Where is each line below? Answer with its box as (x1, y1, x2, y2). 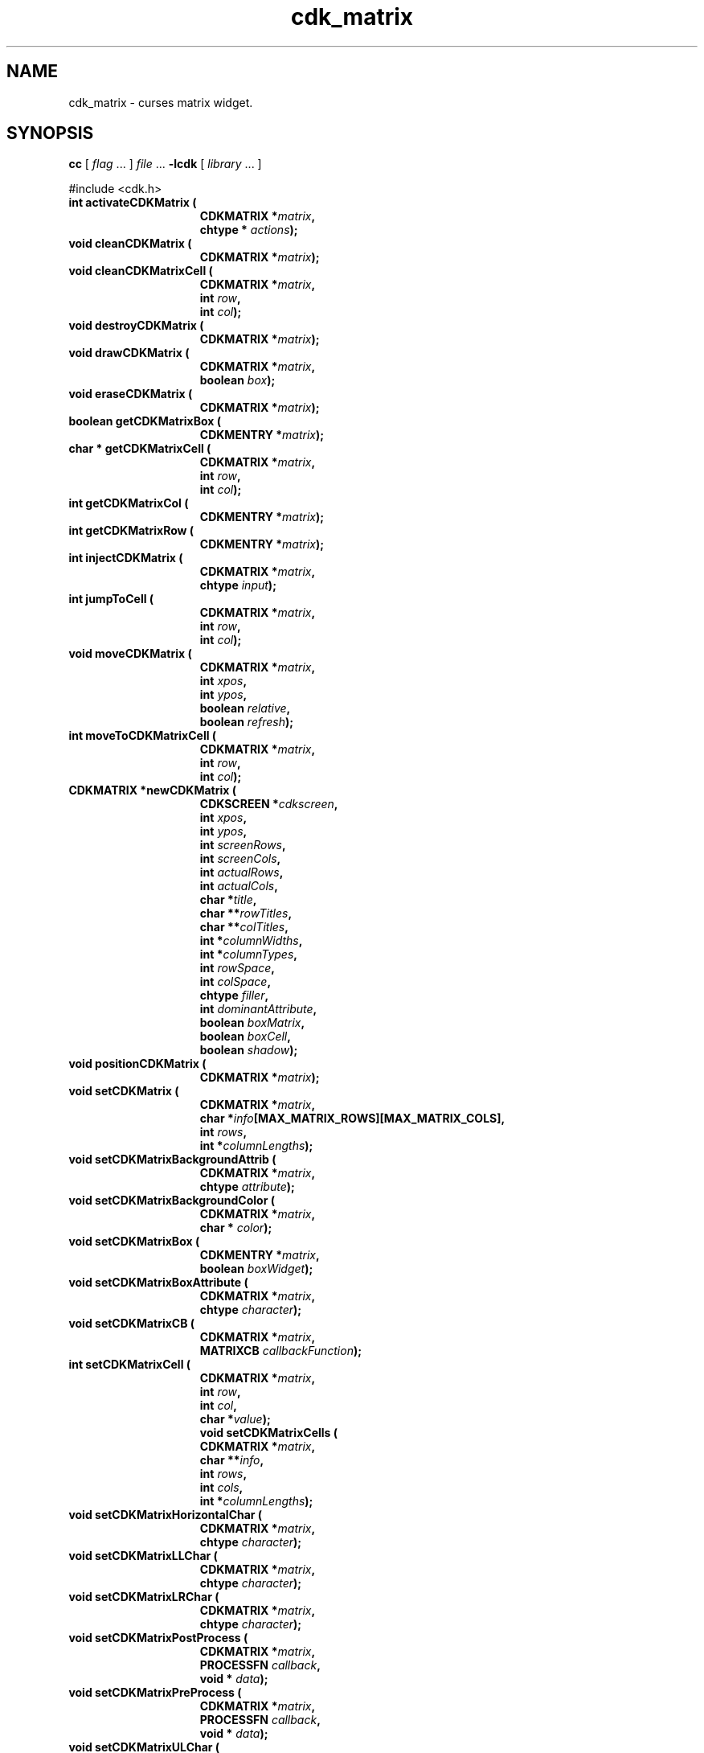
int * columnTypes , (199, 947, 297, 962)
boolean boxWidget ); (199, 1262, 313, 1276)
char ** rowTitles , (199, 906, 293, 921)
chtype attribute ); (199, 1180, 295, 1194)
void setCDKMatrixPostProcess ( (68, 1631, 248, 1645)
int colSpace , (199, 975, 272, 989)
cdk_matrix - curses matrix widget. (68, 95, 253, 109)
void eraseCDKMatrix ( (68, 387, 193, 401)
